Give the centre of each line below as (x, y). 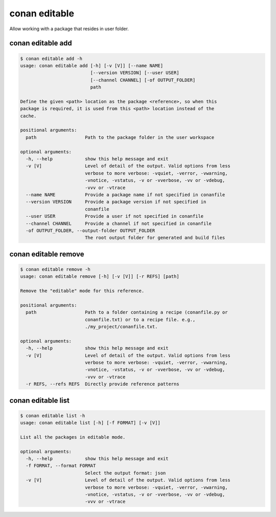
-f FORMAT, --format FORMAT (61, 466)
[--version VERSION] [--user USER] (135, 73)
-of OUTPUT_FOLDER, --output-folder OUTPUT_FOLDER (90, 230)
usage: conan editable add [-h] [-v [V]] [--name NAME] (92, 66)
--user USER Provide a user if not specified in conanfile (115, 216)
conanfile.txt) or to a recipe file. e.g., (140, 319)
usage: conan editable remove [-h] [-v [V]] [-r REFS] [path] (100, 276)
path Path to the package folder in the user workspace (120, 137)
